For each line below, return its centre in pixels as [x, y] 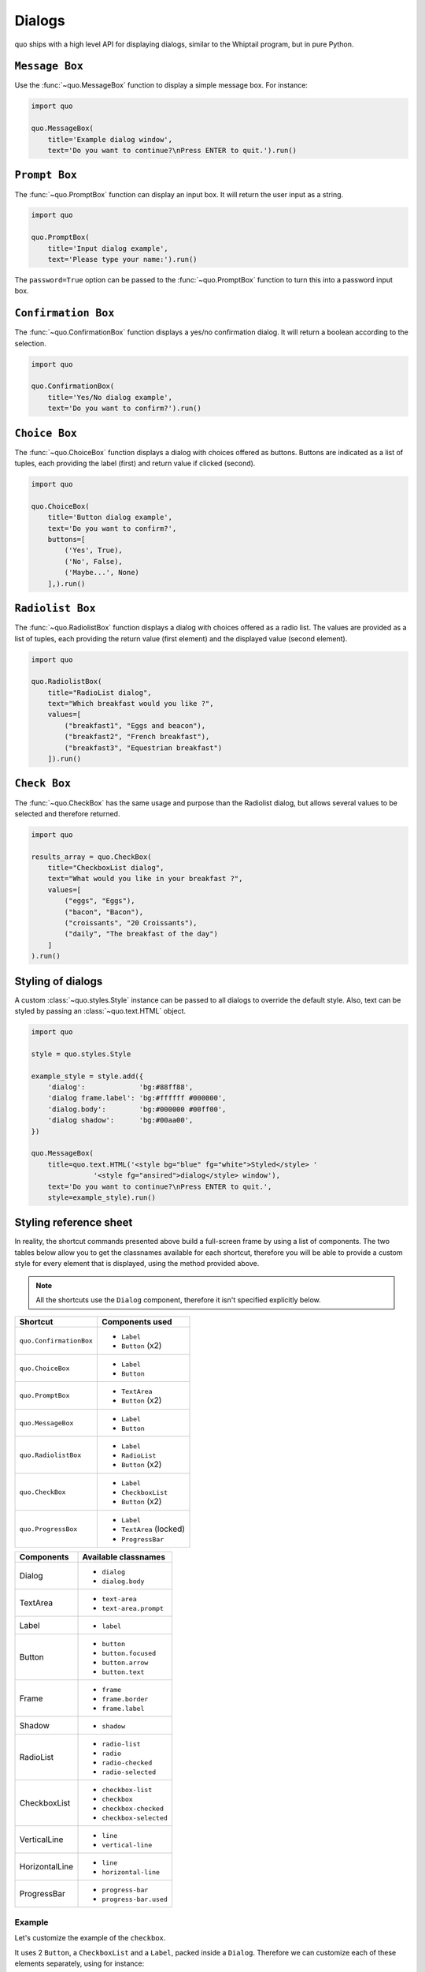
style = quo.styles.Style [81, 1054]
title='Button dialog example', [110, 517]
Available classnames [124, 1557]
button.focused [129, 1654]
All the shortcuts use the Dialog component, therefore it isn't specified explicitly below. [179, 1300]
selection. [30, 343]
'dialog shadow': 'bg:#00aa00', [120, 1120]
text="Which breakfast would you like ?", [131, 704]
